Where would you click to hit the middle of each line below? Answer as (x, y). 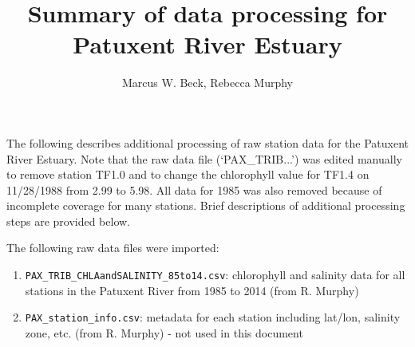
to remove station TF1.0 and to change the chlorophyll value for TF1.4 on (188, 174)
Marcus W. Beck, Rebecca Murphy (207, 83)
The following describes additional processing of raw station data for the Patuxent (207, 142)
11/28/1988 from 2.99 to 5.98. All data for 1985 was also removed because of (194, 189)
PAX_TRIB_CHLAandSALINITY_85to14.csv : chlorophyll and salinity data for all (215, 275)
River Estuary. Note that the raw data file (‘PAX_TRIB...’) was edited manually (204, 158)
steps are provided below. (69, 221)
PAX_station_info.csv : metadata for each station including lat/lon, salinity (213, 317)
